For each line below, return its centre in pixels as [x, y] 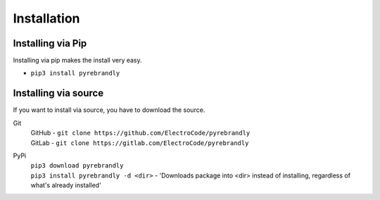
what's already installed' [66, 185]
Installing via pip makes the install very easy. [77, 61]
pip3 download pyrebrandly [77, 166]
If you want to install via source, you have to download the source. [109, 110]
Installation [46, 18]
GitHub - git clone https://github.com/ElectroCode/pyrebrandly [140, 133]
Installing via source [58, 93]
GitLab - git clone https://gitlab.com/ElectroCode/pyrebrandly [140, 143]
